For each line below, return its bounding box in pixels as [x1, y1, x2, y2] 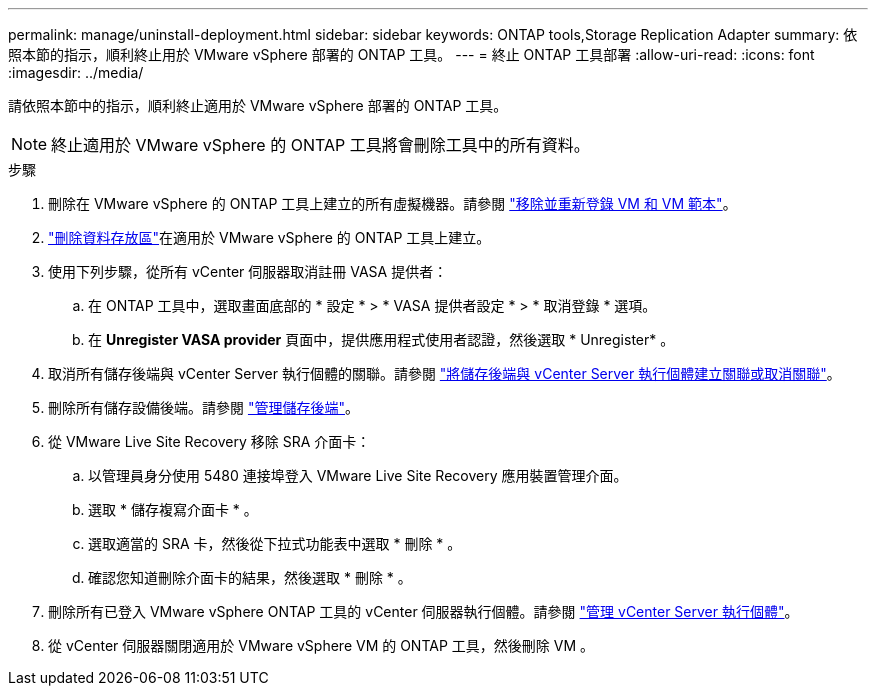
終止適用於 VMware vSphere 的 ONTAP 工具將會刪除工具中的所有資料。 [51, 135, 590, 155]
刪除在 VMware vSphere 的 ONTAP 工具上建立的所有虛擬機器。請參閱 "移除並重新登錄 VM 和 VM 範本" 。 [48, 195, 737, 212]
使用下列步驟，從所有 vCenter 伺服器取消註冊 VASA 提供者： [48, 263, 448, 280]
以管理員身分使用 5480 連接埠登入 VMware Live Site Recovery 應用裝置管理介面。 [88, 467, 628, 484]
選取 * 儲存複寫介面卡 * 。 [88, 501, 258, 518]
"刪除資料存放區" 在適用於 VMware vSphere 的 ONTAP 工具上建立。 [48, 229, 491, 246]
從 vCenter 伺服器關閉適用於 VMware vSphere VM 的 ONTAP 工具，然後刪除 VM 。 [48, 637, 594, 654]
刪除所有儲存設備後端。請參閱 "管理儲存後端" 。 [48, 399, 359, 416]
